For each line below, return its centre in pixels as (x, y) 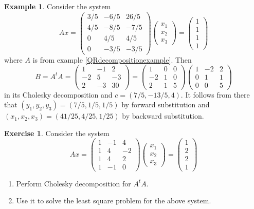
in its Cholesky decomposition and (58, 94)
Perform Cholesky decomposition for (74, 183)
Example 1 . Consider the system (58, 6)
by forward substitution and (166, 104)
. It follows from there (215, 94)
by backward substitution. (163, 116)
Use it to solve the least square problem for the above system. (114, 201)
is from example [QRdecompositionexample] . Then (112, 59)
